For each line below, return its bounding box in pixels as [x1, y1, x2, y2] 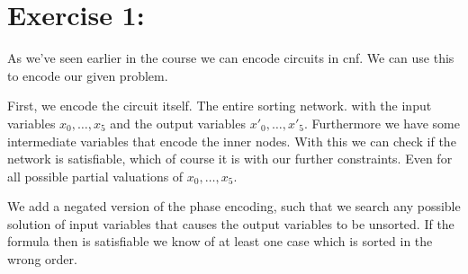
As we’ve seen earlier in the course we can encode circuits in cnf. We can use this [7, 49, 454, 67]
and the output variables [110, 113, 246, 132]
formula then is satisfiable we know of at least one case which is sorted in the [7, 232, 433, 251]
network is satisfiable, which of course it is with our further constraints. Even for [7, 149, 453, 168]
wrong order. [7, 250, 77, 269]
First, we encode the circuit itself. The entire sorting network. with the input [7, 96, 432, 115]
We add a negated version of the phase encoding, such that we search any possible [7, 197, 461, 216]
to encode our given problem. [7, 66, 168, 84]
